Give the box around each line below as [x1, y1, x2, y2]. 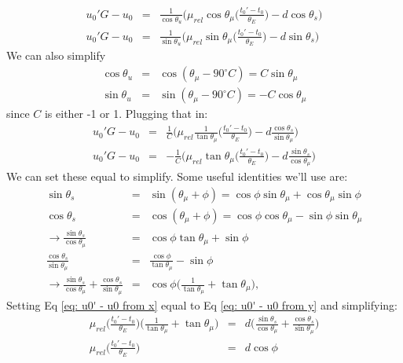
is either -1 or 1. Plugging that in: [44, 105, 208, 122]
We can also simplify [6, 47, 106, 64]
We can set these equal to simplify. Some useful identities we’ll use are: [6, 168, 348, 185]
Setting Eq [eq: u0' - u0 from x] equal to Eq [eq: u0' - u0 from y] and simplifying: [6, 296, 398, 313]
